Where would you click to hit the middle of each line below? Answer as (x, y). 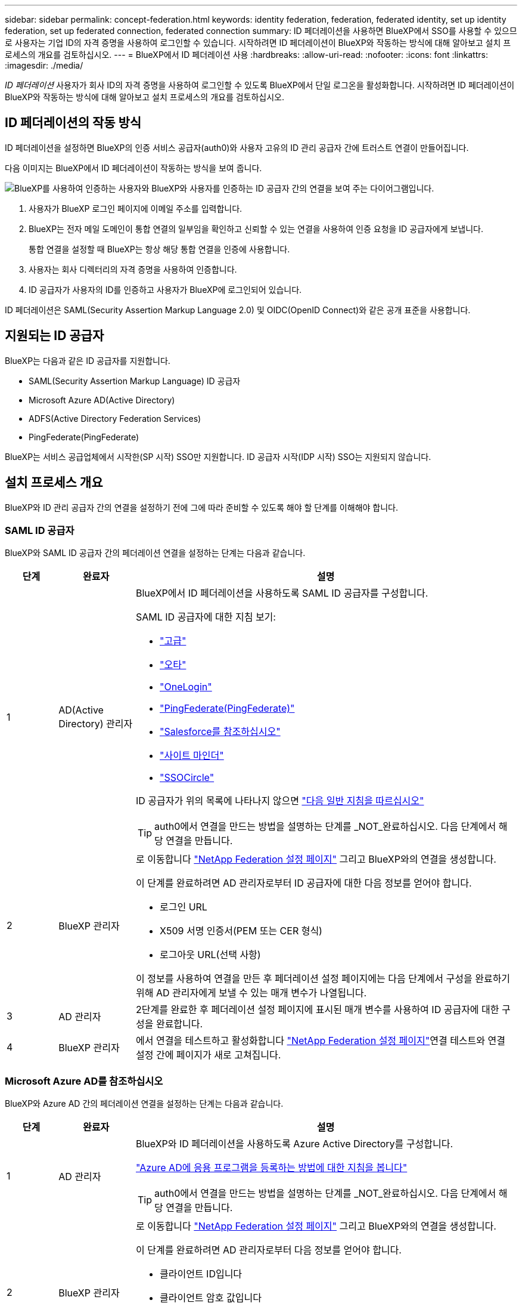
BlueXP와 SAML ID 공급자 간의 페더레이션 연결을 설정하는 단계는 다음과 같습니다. (155, 553)
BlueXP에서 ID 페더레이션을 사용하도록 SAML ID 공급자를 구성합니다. (282, 593)
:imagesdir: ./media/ (44, 65)
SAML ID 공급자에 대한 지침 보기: (206, 617)
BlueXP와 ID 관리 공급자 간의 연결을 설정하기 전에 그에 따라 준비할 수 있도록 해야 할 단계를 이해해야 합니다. (201, 507)
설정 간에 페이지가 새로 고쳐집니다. (208, 1055)
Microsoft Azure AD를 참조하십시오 (84, 1081)
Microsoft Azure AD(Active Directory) (102, 400)
